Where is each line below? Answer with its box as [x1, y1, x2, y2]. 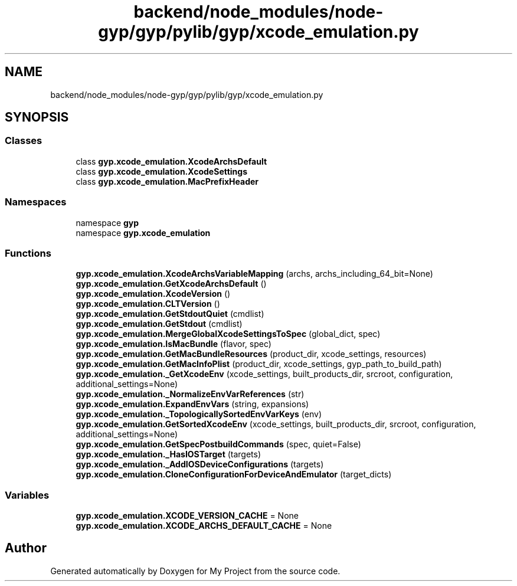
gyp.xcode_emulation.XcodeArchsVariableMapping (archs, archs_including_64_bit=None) [76, 269, 433, 279]
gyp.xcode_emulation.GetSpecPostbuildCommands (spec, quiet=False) [76, 439, 361, 450]
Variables [5, 489, 50, 501]
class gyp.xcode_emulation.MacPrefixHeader [76, 176, 258, 186]
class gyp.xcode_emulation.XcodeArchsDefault [76, 156, 267, 166]
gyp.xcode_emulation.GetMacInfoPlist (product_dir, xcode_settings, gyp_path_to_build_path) [76, 359, 442, 369]
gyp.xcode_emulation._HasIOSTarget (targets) [76, 449, 261, 460]
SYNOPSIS [5, 110, 69, 125]
